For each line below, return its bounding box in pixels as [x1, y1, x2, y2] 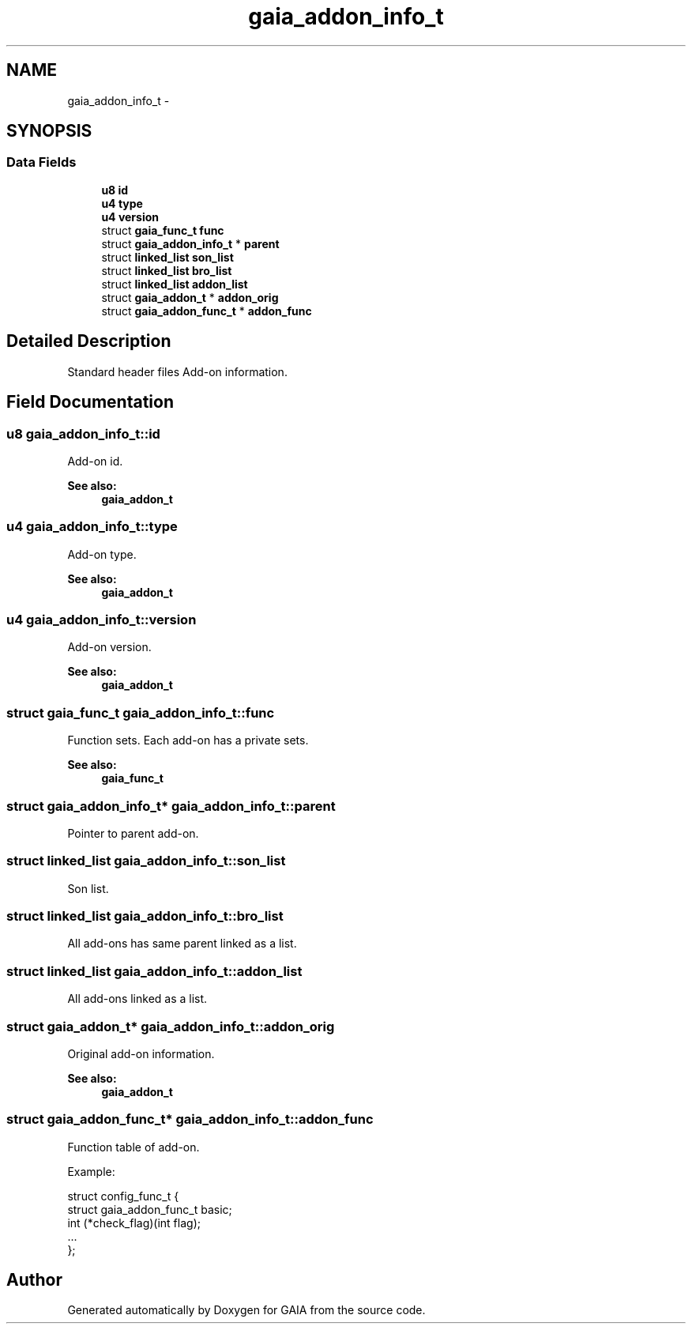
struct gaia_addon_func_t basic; [67, 1202, 232, 1216]
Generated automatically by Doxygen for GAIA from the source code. [67, 1303, 426, 1317]
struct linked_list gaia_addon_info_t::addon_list [6, 963, 303, 979]
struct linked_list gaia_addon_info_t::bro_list [6, 908, 284, 924]
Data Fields [6, 154, 77, 171]
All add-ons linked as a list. [67, 992, 208, 1006]
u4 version [101, 209, 160, 224]
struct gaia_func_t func [101, 223, 224, 237]
